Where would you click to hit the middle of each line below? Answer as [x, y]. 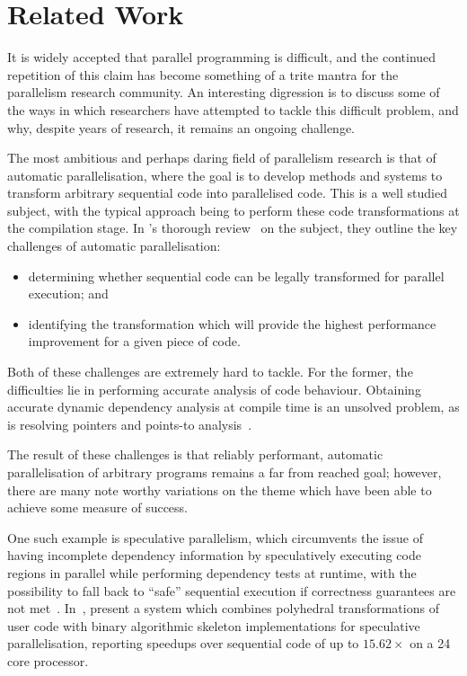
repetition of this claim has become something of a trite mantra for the [203, 74]
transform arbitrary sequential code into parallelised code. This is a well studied [227, 193]
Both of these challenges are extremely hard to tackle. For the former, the [210, 372]
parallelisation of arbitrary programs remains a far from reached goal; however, [225, 472]
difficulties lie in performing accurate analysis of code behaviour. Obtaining [214, 389]
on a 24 [430, 643]
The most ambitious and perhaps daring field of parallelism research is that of [222, 158]
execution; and [68, 294]
